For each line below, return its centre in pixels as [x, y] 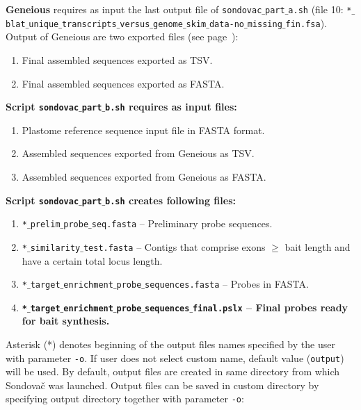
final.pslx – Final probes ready [271, 307]
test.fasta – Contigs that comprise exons [174, 246]
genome [168, 24]
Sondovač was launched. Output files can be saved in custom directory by [162, 385]
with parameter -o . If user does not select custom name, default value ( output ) [175, 358]
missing [265, 24]
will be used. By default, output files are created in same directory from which [173, 371]
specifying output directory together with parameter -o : [125, 399]
